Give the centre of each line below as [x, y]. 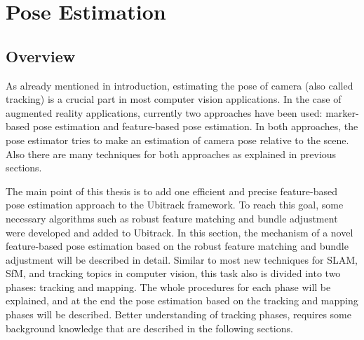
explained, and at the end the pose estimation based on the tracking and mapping [182, 300]
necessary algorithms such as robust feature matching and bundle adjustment [172, 218]
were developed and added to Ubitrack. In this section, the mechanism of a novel [180, 232]
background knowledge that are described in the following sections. [149, 328]
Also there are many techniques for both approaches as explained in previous [171, 154]
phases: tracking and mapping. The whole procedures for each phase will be [168, 286]
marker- [342, 112]
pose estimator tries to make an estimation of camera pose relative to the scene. [177, 140]
